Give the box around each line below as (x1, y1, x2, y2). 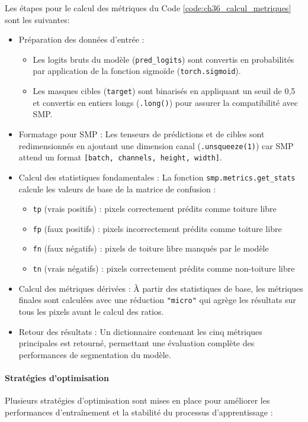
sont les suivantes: (5, 13, 70, 25)
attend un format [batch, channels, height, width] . (18, 151, 222, 163)
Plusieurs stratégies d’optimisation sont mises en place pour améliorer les (5, 394, 270, 407)
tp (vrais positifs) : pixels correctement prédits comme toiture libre (33, 202, 277, 215)
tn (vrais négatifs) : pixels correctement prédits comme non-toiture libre (33, 262, 295, 275)
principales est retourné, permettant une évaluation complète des (18, 337, 255, 349)
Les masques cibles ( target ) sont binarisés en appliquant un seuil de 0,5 (33, 85, 296, 97)
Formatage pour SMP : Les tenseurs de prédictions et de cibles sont (18, 128, 265, 140)
